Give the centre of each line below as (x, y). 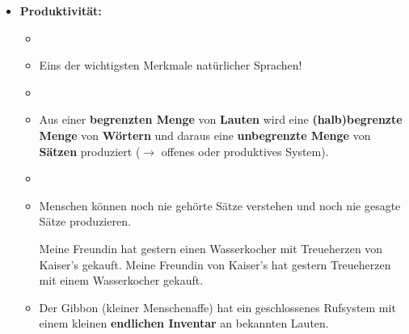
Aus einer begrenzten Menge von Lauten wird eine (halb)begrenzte (221, 119)
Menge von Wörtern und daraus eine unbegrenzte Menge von (205, 135)
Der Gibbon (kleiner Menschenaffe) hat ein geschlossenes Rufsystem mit (217, 307)
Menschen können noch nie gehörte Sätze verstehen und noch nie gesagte (220, 205)
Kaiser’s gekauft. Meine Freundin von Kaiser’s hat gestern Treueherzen (215, 264)
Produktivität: (61, 11)
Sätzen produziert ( (90, 151)
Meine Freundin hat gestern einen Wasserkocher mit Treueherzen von (211, 248)
